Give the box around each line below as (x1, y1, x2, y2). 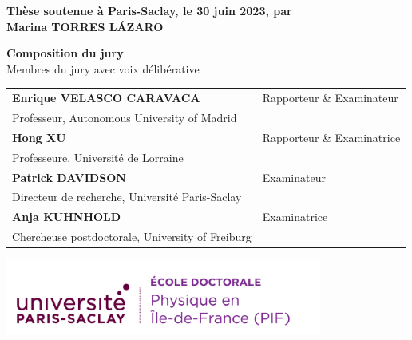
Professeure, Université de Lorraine (12, 148, 184, 165)
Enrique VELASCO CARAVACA (12, 89, 200, 106)
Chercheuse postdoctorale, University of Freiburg (12, 228, 252, 245)
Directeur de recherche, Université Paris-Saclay (12, 188, 242, 205)
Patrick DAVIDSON (12, 168, 126, 185)
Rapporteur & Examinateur (262, 89, 398, 106)
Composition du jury (6, 45, 124, 61)
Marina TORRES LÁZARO (6, 18, 164, 34)
